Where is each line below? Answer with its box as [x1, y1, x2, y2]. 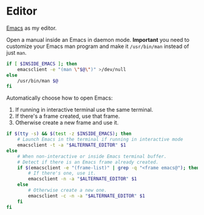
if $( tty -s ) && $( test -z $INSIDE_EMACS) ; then [6, 131, 132, 137]
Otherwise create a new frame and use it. [15, 119, 119, 126]
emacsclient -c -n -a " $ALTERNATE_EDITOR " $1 [28, 193, 146, 199]
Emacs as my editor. [6, 24, 57, 32]
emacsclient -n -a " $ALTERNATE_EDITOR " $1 [28, 176, 137, 182]
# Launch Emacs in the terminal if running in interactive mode [17, 137, 183, 143]
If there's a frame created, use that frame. [15, 112, 120, 120]
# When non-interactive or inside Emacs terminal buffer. [17, 153, 167, 159]
